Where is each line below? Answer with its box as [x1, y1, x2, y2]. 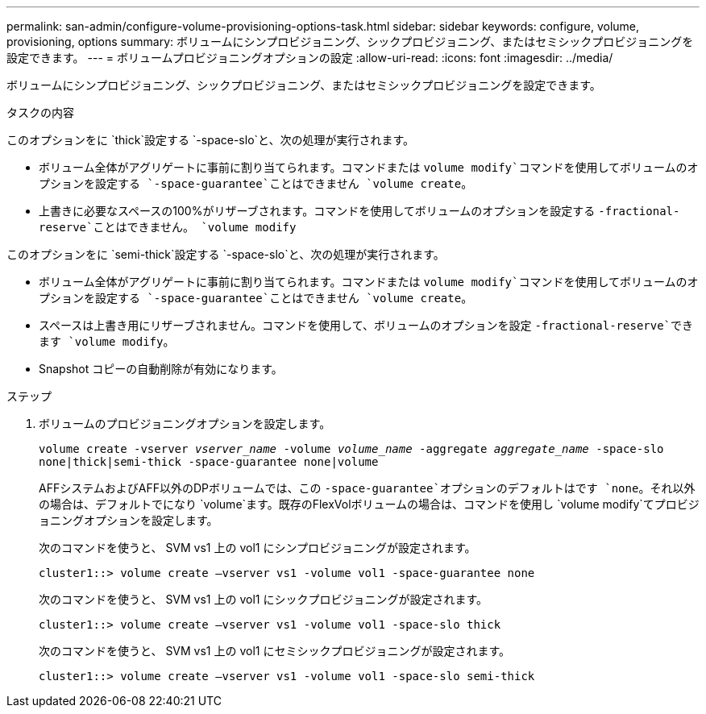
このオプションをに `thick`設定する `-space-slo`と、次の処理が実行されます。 [6, 133, 415, 147]
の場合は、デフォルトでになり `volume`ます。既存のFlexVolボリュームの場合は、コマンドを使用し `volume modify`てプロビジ [39, 497, 700, 511]
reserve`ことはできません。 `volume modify [39, 221, 297, 234]
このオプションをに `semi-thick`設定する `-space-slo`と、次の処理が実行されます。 [6, 247, 445, 261]
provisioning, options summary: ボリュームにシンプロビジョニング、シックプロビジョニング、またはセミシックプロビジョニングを [6, 35, 694, 48]
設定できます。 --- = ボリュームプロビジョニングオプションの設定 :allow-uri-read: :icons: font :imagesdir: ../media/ [6, 51, 613, 64]
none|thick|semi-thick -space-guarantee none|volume [39, 455, 379, 468]
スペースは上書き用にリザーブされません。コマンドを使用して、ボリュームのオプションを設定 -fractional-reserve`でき [39, 318, 694, 332]
